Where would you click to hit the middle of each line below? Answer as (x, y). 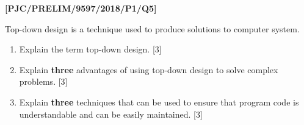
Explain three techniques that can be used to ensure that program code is (159, 102)
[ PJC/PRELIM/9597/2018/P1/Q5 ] (81, 8)
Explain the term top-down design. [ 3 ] (90, 49)
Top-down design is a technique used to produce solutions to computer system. (152, 28)
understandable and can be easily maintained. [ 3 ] (111, 114)
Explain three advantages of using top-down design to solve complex (149, 69)
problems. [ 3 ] (43, 81)
